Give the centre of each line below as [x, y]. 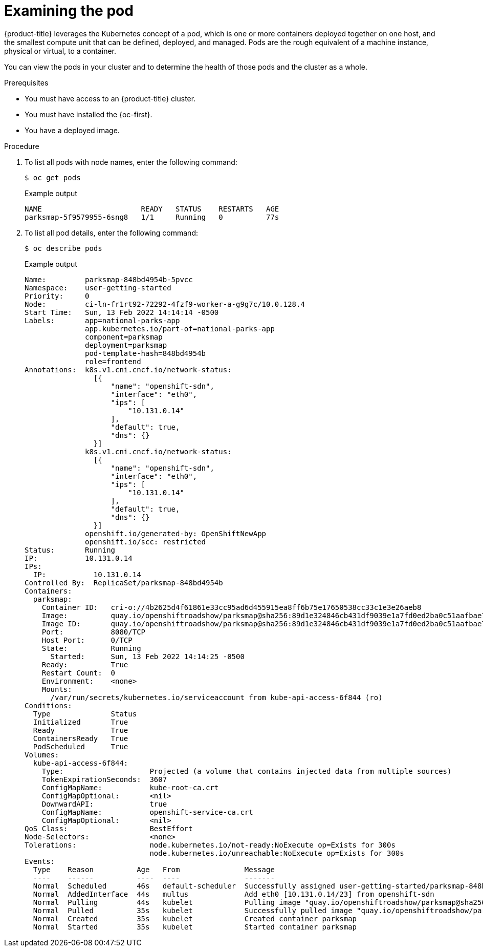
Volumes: [42, 755]
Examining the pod [69, 11]
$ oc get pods [53, 177]
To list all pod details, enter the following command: [112, 233]
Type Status [85, 714]
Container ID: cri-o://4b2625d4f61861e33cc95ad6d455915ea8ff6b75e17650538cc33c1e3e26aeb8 [232, 607]
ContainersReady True [81, 738]
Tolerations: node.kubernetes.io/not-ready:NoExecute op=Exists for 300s [210, 845]
